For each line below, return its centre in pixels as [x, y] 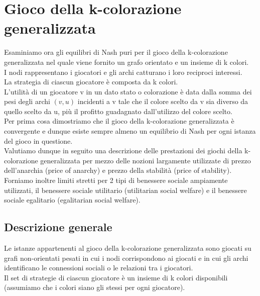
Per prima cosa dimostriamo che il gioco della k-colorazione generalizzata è [119, 121]
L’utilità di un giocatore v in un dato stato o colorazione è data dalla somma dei [128, 91]
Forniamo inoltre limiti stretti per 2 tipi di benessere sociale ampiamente [116, 180]
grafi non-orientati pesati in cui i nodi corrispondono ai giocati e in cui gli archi [126, 258]
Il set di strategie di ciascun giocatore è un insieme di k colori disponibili [116, 277]
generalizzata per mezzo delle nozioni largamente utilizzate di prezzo [146, 160]
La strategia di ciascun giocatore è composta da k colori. [91, 82]
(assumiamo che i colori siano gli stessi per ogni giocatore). [95, 287]
